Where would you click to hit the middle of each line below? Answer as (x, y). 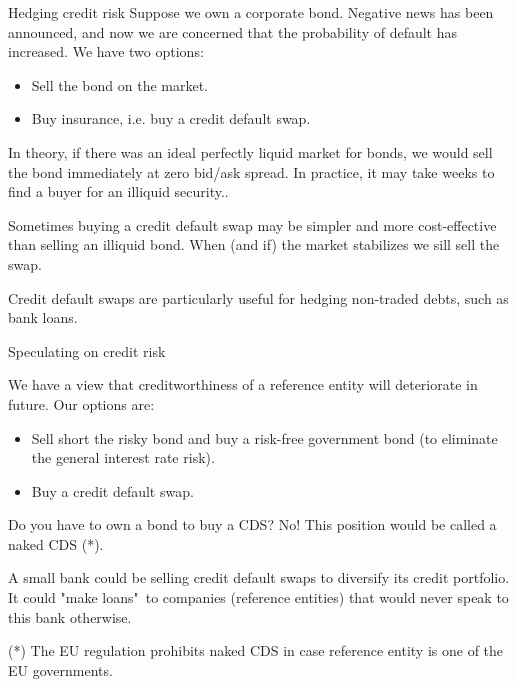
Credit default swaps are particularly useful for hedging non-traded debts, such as (258, 297)
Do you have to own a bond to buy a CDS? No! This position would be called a (252, 524)
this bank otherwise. (70, 616)
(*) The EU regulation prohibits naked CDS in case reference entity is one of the (256, 650)
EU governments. (60, 669)
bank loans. (43, 317)
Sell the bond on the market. (120, 84)
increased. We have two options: (106, 51)
